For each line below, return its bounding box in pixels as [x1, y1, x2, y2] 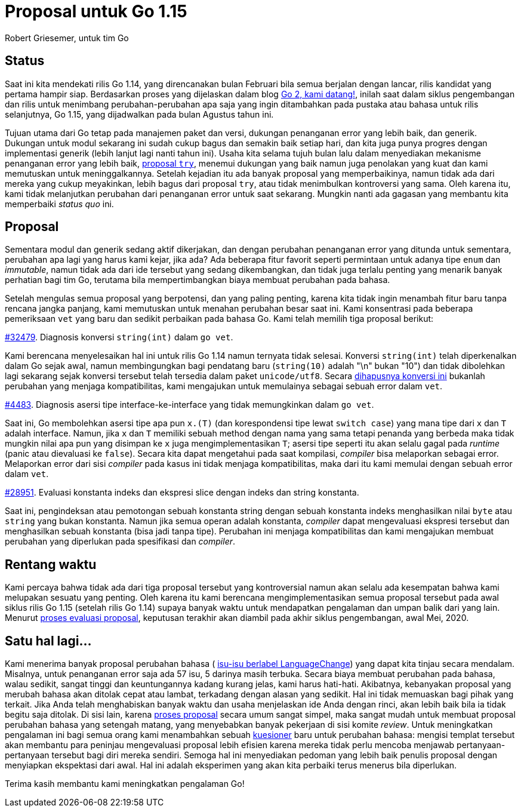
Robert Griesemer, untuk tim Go [5, 32, 129, 43]
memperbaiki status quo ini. [5, 198, 114, 209]
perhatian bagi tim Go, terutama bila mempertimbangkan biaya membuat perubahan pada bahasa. [5, 275, 390, 285]
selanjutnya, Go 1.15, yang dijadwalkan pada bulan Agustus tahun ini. [5, 109, 274, 119]
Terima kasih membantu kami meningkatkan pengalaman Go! [5, 779, 245, 789]
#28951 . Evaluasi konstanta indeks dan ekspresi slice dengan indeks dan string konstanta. [5, 487, 359, 498]
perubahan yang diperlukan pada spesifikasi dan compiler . [5, 536, 236, 547]
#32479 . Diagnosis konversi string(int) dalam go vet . [5, 332, 233, 343]
